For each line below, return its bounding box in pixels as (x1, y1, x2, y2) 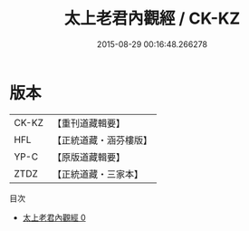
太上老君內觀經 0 (22, 212, 86, 223)
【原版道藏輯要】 (52, 150, 125, 163)
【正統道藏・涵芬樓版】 (52, 133, 152, 146)
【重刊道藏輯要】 (52, 117, 125, 130)
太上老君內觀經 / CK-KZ (63, 8, 241, 29)
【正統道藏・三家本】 (52, 168, 143, 180)
